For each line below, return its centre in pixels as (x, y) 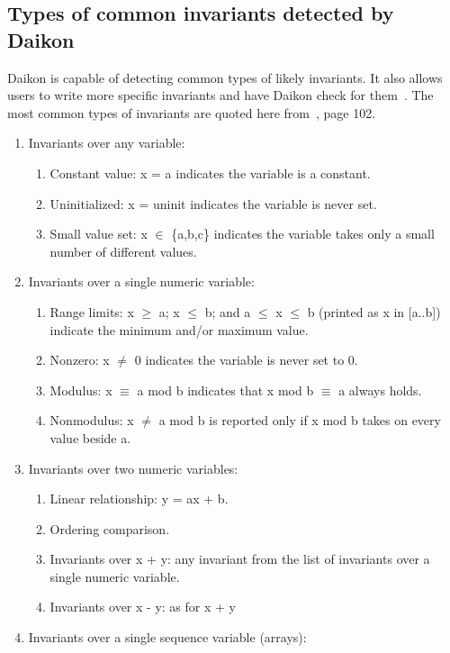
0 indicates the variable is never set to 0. (246, 360)
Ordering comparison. (110, 528)
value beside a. (90, 437)
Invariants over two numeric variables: (133, 468)
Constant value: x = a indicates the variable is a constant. (210, 172)
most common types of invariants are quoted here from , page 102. (192, 112)
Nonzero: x (80, 360)
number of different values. (123, 251)
